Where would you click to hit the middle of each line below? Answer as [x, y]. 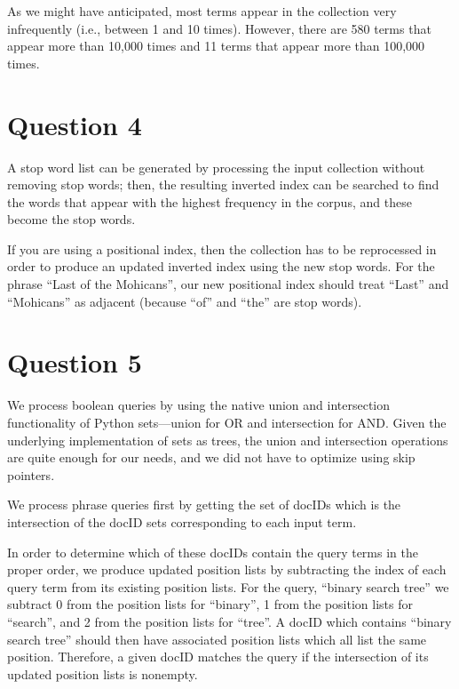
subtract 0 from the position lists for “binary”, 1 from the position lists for [210, 604]
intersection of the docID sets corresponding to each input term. [182, 521]
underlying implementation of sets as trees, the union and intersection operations [228, 440]
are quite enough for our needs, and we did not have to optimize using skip [211, 457]
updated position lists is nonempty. [103, 673]
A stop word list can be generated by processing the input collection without [216, 167]
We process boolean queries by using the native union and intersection [199, 405]
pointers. [31, 474]
